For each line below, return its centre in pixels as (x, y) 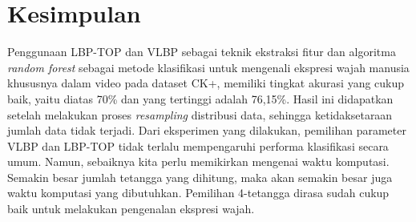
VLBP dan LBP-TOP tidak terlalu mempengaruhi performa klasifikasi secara (198, 145)
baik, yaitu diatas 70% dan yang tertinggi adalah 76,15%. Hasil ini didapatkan (200, 98)
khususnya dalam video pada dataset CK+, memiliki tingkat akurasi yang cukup (206, 83)
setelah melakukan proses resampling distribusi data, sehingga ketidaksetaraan (200, 114)
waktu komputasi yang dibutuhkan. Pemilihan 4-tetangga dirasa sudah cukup (198, 193)
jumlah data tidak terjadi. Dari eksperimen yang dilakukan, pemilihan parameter (207, 130)
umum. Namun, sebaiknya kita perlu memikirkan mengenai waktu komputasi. (198, 161)
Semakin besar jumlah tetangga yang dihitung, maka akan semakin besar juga (200, 177)
